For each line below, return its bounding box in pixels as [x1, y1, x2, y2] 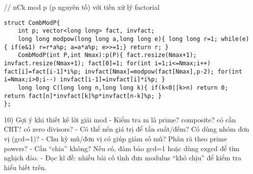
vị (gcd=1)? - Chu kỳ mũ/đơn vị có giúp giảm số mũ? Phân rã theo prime [4, 134, 227, 143]
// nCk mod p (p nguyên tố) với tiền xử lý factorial [4, 2, 160, 12]
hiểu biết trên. [4, 162, 47, 172]
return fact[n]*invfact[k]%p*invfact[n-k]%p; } [4, 92, 162, 99]
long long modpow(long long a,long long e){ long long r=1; [18, 35, 218, 42]
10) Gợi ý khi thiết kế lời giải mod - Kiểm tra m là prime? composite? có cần [4, 114, 236, 124]
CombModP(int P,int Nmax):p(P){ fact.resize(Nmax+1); [18, 52, 197, 59]
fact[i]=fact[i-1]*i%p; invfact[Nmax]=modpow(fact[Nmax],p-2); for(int [4, 68, 242, 75]
